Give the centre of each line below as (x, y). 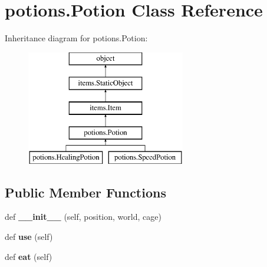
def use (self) (29, 237)
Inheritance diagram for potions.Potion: (76, 38)
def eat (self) (29, 256)
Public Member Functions (85, 192)
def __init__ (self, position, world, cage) (83, 217)
